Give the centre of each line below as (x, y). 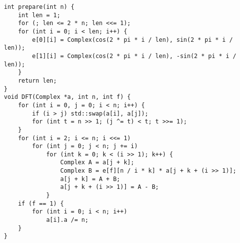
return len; (37, 80)
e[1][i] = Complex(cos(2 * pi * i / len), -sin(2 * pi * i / (134, 56)
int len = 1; (39, 15)
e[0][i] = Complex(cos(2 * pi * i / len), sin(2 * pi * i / (133, 40)
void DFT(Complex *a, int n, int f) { (67, 97)
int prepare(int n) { (39, 7)
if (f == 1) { (41, 203)
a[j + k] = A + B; (90, 179)
